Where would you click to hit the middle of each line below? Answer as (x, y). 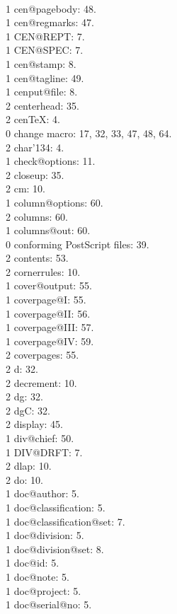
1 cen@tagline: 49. (45, 77)
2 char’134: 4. (35, 147)
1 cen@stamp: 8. (41, 63)
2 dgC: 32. (28, 410)
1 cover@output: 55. (49, 285)
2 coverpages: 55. (42, 355)
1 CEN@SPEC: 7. (45, 50)
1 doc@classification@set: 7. (65, 521)
